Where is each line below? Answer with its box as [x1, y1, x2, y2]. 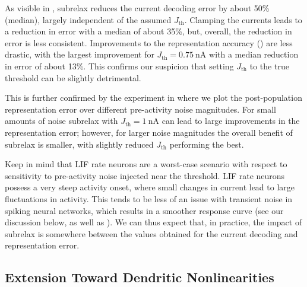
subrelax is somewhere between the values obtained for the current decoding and [5, 227, 298, 240]
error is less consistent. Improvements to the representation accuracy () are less [5, 36, 293, 49]
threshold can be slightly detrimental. [5, 71, 141, 84]
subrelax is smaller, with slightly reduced [5, 138, 154, 150]
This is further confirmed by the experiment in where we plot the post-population [5, 91, 302, 104]
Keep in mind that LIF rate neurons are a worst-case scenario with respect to [5, 158, 287, 170]
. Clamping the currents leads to [184, 13, 302, 25]
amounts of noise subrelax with [5, 114, 118, 127]
